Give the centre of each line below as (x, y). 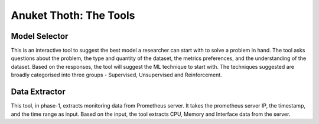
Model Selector (40, 36)
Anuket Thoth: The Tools (73, 15)
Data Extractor (38, 92)
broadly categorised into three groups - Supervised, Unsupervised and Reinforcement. (117, 75)
